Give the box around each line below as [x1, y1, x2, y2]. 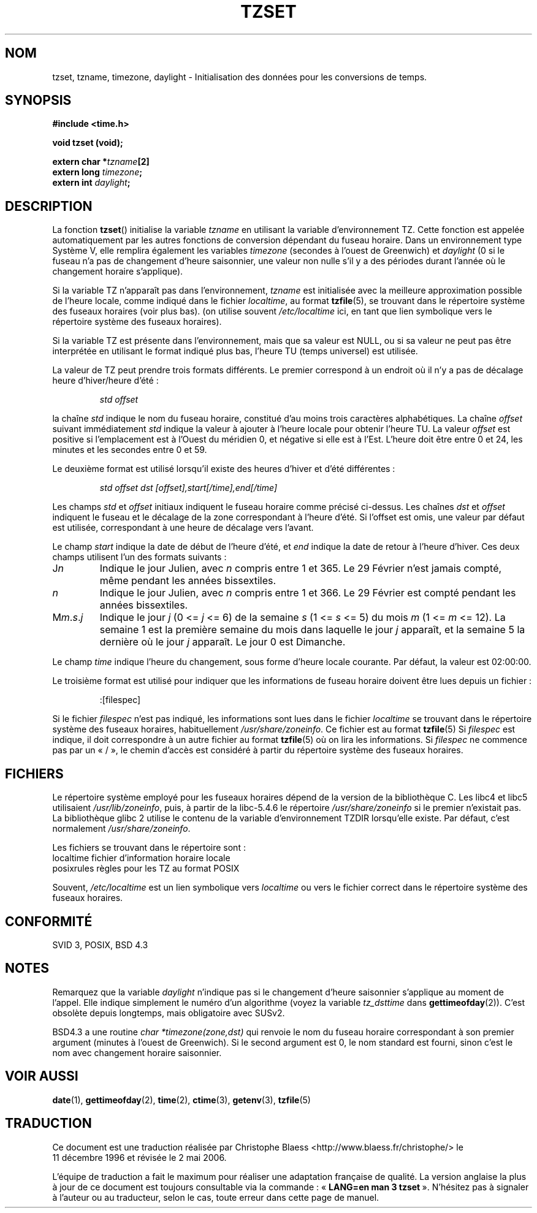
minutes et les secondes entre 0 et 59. [52, 444, 207, 455]
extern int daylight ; [52, 177, 131, 188]
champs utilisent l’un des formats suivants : [52, 552, 227, 563]
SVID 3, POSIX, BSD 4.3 [52, 939, 148, 950]
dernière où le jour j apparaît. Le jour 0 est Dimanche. [99, 636, 346, 648]
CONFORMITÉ [5, 913, 93, 929]
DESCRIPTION [5, 198, 93, 214]
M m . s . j [52, 611, 83, 624]
